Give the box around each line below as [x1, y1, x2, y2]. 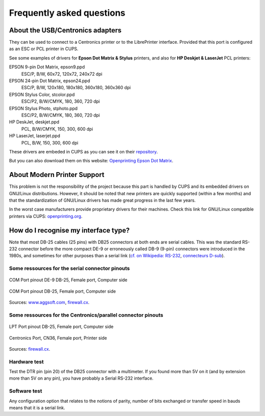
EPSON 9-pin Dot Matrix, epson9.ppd [9, 64, 85, 70]
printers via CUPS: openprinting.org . [9, 213, 83, 219]
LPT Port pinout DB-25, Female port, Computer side [9, 324, 114, 329]
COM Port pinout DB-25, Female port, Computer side [9, 288, 116, 294]
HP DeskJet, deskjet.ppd [9, 119, 60, 125]
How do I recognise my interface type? [9, 226, 130, 235]
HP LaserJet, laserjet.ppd [9, 133, 60, 139]
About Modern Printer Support [9, 171, 105, 179]
